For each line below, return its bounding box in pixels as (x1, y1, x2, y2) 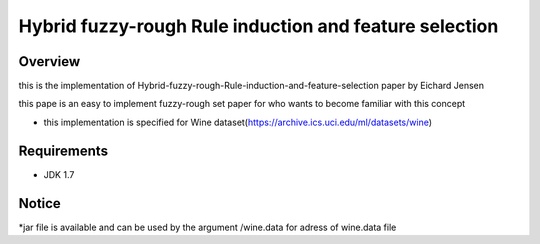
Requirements (18, 142, 109, 159)
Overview (18, 53, 81, 70)
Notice (18, 195, 62, 212)
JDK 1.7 (43, 168, 75, 180)
